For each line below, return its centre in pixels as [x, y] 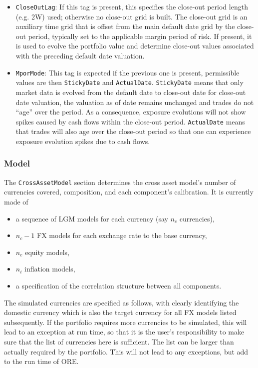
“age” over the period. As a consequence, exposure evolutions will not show [131, 112]
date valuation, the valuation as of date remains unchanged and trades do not [135, 102]
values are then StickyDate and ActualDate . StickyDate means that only [129, 82]
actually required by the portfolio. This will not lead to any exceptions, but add [126, 351]
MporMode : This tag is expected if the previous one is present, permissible [128, 72]
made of [16, 202]
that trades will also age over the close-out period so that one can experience [133, 131]
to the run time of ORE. [41, 361]
